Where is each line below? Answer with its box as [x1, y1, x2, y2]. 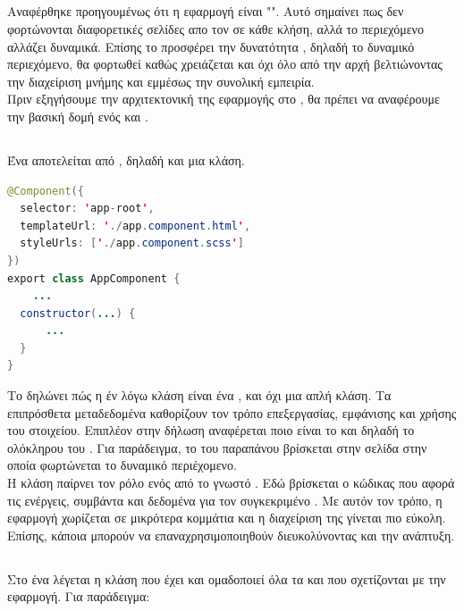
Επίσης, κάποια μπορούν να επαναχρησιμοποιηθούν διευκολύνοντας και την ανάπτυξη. [7, 525, 455, 544]
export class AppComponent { [7, 272, 181, 285]
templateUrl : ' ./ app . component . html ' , [20, 219, 251, 232]
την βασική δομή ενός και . [7, 106, 148, 125]
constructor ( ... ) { [20, 306, 136, 320]
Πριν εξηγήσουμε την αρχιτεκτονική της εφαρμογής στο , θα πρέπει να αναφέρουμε [7, 89, 440, 108]
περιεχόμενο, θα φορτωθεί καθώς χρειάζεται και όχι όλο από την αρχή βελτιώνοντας [7, 54, 443, 73]
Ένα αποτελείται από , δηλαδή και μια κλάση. [7, 150, 245, 169]
